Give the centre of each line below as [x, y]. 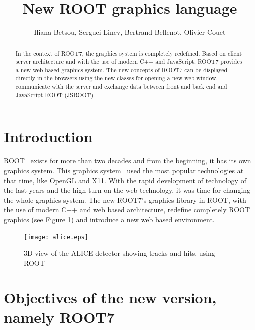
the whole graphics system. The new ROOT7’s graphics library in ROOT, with [125, 200]
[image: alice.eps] [56, 237]
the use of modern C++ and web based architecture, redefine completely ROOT [127, 210]
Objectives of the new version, [110, 297]
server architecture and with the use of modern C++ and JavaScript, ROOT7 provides [129, 62]
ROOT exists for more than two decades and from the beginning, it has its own [127, 161]
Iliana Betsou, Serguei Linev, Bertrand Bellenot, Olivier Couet [130, 32]
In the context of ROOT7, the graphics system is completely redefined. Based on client [128, 53]
